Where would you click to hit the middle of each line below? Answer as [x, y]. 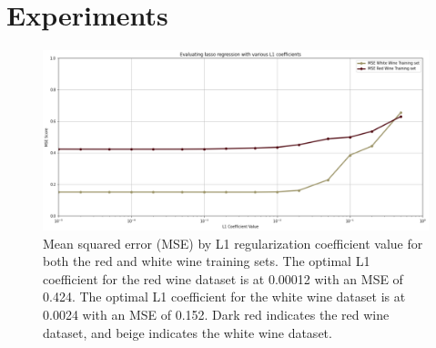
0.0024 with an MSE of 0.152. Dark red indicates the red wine [216, 315]
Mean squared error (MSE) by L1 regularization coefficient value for [233, 243]
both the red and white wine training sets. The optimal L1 [207, 261]
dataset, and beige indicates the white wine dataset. [188, 332]
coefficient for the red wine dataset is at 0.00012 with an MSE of [223, 278]
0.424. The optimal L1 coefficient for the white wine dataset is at [224, 297]
